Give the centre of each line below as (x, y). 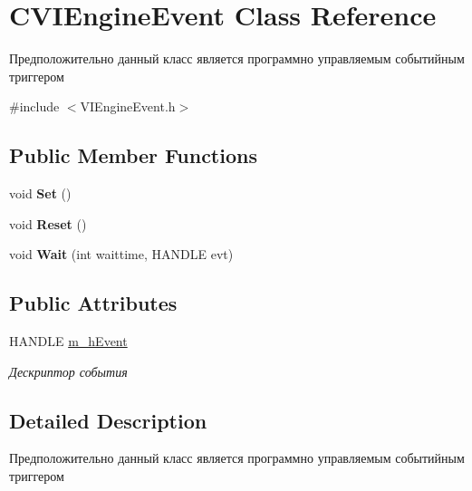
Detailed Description (108, 420)
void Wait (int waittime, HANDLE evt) (121, 254)
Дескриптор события (68, 371)
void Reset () (48, 223)
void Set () (40, 193)
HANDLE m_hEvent (68, 341)
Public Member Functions (133, 155)
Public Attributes (93, 303)
